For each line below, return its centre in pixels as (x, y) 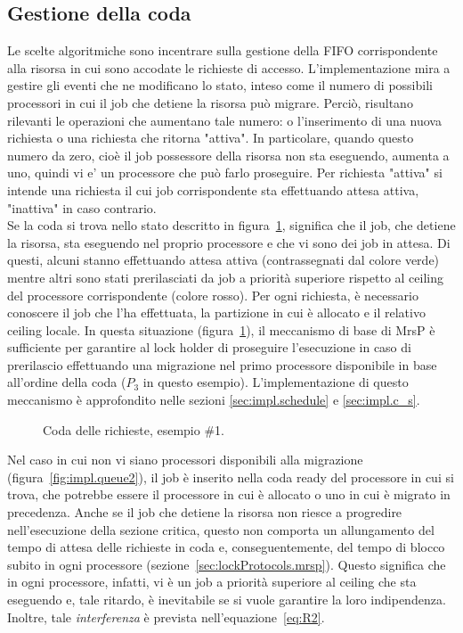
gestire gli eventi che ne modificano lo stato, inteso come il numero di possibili (220, 85)
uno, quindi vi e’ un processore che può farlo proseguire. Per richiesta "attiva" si (225, 173)
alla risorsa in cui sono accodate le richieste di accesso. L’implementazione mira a (229, 67)
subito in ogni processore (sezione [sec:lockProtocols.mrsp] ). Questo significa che (227, 564)
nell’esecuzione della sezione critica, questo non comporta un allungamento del (221, 529)
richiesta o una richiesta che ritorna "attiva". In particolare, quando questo (211, 138)
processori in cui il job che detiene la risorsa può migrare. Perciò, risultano (210, 102)
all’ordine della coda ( (67, 382)
